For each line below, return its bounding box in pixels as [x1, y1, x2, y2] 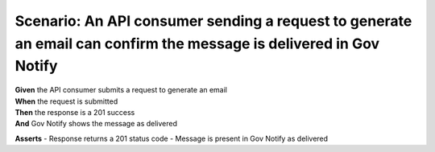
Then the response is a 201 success [14, 107, 135, 117]
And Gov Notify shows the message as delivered [14, 119, 177, 129]
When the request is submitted [14, 97, 118, 106]
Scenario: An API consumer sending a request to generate [14, 12, 412, 30]
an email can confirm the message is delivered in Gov [14, 35, 380, 52]
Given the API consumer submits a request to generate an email [14, 85, 228, 95]
